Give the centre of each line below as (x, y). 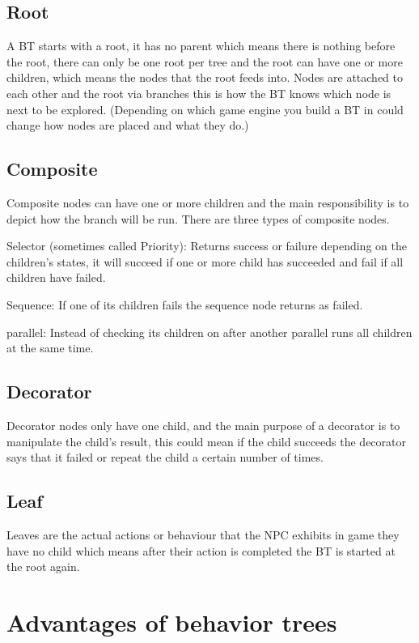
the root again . (43, 566)
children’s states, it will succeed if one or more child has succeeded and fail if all (205, 261)
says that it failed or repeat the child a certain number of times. (165, 457)
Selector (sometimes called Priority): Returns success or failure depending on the (207, 246)
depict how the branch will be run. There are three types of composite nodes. (198, 218)
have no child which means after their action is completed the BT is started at (201, 550)
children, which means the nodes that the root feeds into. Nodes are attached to (205, 77)
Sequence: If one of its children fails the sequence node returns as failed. (185, 304)
